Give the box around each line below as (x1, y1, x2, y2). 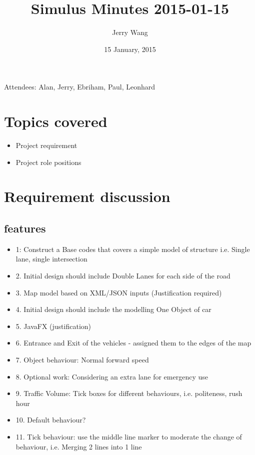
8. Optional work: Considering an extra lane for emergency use (15, 371, 208, 381)
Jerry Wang (112, 27, 148, 37)
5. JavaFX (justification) (15, 320, 91, 331)
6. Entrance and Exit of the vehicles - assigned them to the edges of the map (15, 337, 251, 348)
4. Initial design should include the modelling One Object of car (15, 304, 211, 314)
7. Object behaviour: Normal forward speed (15, 354, 149, 364)
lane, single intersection (15, 253, 87, 264)
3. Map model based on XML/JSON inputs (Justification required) (15, 287, 222, 297)
